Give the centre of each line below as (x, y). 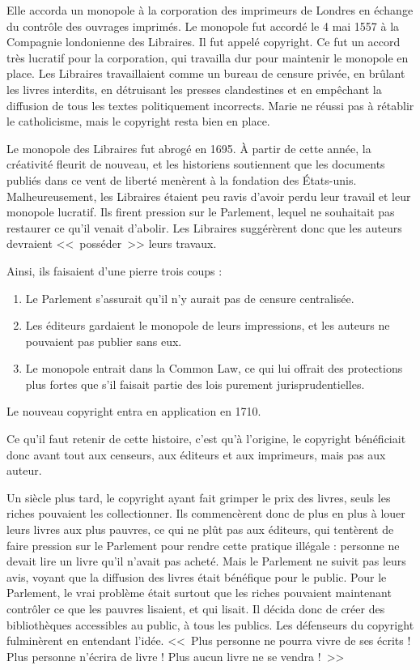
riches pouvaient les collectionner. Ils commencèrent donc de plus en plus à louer (206, 513)
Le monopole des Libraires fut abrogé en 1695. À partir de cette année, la (189, 148)
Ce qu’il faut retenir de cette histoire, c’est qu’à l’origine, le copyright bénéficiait (206, 439)
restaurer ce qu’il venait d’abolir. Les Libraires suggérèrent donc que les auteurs (204, 227)
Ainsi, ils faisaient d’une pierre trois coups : (115, 270)
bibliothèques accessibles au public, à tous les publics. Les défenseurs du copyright (210, 624)
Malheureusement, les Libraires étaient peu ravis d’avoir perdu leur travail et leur (209, 196)
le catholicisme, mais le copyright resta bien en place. (138, 121)
